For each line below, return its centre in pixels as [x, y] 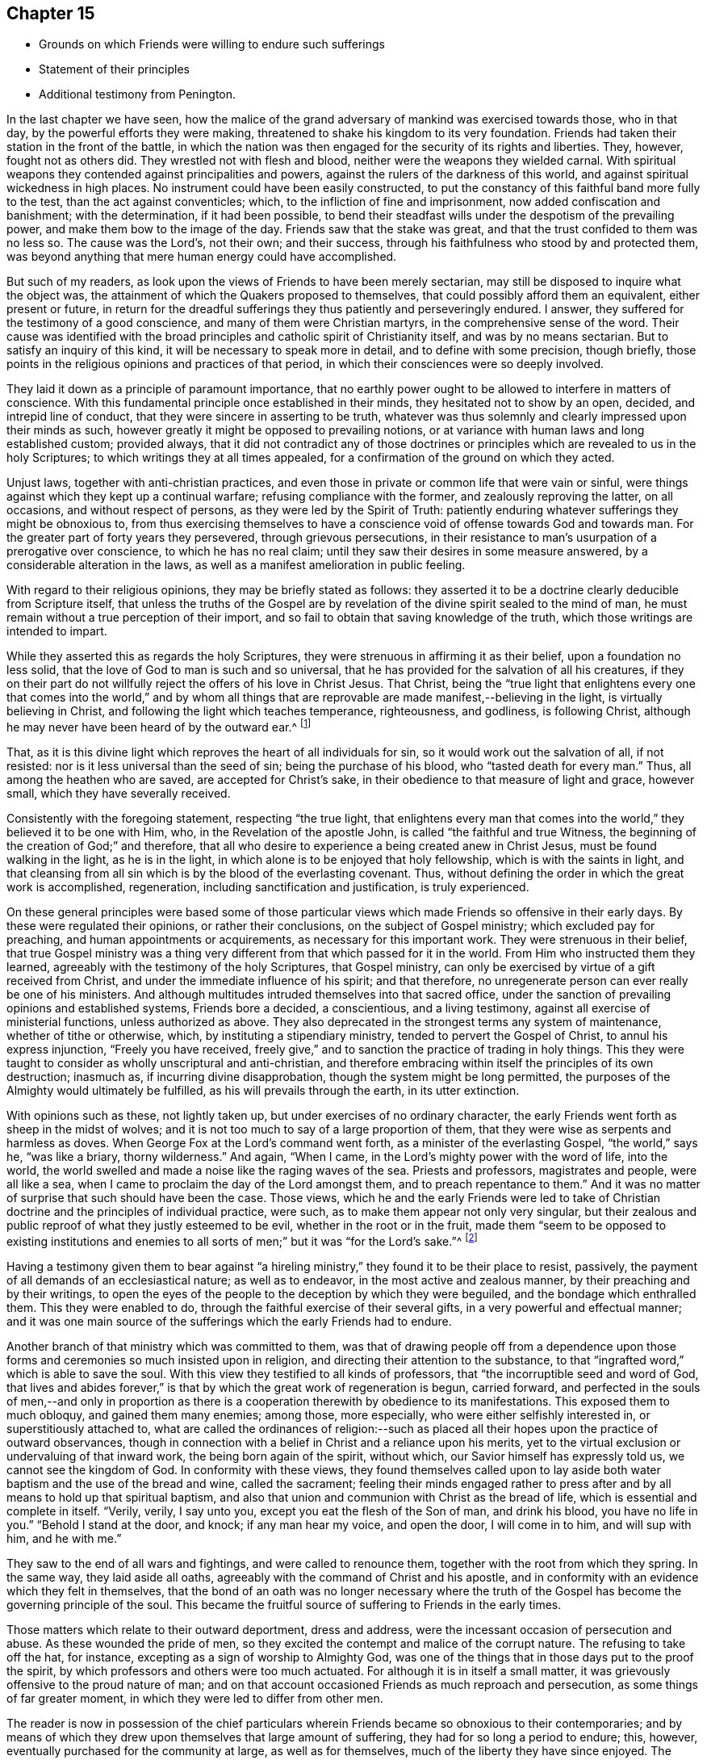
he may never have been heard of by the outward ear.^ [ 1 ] [159, 726]
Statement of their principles [114, 69]
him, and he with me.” [64, 1538]
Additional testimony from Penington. [138, 94]
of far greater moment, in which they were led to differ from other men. [195, 1698]
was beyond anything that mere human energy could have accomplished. [202, 257]
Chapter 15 [51, 13]
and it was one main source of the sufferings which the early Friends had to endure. [229, 1321]
